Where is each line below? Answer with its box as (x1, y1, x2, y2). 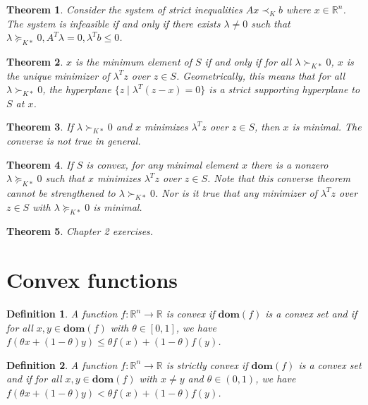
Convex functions (6, 265, 178, 294)
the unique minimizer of (6, 68, 110, 83)
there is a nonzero (251, 157, 329, 171)
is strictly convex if (166, 357, 248, 372)
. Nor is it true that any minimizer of (154, 185, 317, 200)
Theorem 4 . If (6, 157, 73, 171)
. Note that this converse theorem (207, 171, 350, 186)
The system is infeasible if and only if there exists (6, 16, 221, 30)
